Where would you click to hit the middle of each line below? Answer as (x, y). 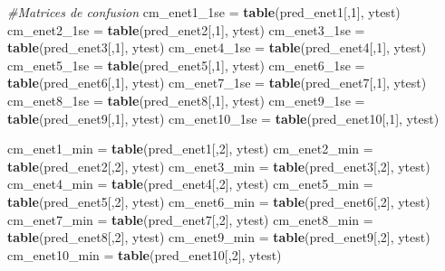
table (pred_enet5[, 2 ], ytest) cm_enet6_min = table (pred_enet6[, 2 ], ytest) (219, 201)
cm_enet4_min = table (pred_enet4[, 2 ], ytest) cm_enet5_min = (190, 184)
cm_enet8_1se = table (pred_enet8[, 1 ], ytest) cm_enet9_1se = (186, 100)
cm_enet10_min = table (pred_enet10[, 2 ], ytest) (145, 254)
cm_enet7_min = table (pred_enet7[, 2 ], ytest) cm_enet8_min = (190, 219)
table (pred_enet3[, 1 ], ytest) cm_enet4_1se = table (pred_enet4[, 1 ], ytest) (217, 47)
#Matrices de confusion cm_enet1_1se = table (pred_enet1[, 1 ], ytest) (204, 12)
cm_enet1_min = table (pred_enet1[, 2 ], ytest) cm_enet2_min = (190, 149)
